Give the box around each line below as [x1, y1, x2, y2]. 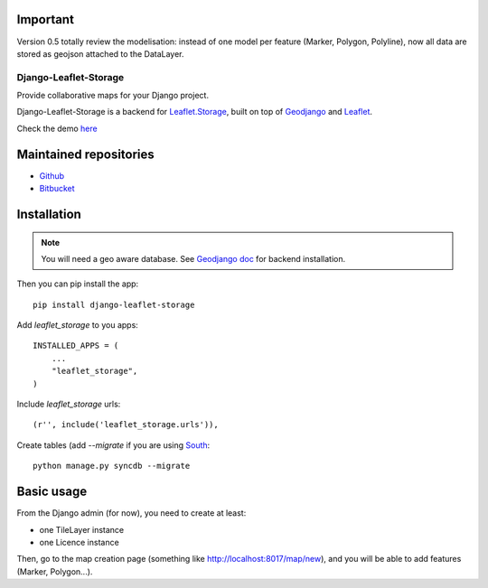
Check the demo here [16, 123, 99, 134]
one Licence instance [39, 537, 119, 547]
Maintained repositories [16, 146, 155, 162]
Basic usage [16, 484, 88, 499]
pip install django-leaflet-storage [33, 299, 195, 310]
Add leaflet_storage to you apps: [16, 320, 139, 331]
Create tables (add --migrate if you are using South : [16, 439, 211, 451]
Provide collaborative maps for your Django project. [16, 90, 210, 101]
